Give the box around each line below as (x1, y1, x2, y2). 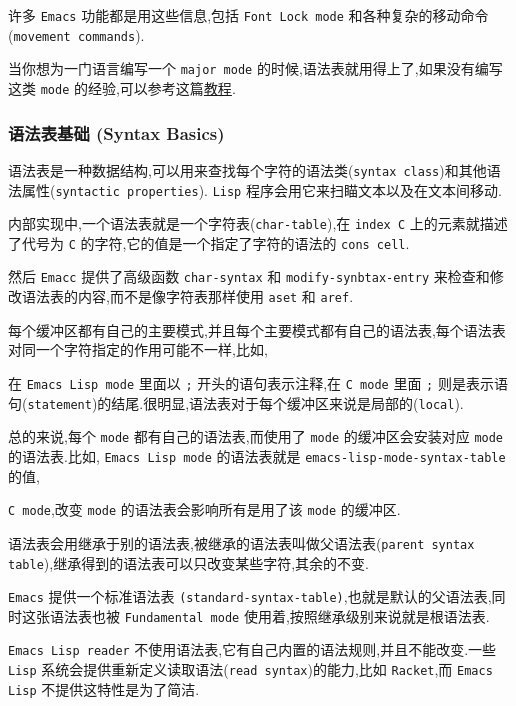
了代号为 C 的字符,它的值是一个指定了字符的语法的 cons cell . (8, 232, 410, 253)
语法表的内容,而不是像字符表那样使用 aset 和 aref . (21, 286, 354, 307)
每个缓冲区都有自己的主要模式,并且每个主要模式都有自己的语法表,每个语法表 (8, 319, 506, 340)
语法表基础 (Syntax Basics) (8, 120, 225, 145)
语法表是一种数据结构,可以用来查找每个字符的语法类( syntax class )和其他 (8, 159, 487, 180)
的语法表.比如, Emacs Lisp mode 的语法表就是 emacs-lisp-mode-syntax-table (8, 445, 506, 466)
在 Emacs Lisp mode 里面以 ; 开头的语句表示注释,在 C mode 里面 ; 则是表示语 (8, 372, 508, 393)
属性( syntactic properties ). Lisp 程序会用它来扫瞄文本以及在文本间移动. (21, 179, 502, 200)
